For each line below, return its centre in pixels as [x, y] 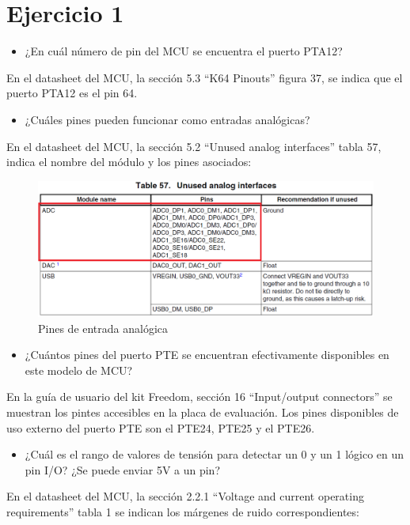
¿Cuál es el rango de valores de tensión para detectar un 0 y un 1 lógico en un [214, 454]
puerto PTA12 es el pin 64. [72, 93]
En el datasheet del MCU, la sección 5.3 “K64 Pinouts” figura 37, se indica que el [205, 77]
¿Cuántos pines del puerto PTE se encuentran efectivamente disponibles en [207, 355]
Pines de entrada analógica [103, 328]
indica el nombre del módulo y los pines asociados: [129, 162]
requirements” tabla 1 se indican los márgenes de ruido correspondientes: [183, 511]
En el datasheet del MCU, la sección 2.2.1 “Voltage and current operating [185, 496]
